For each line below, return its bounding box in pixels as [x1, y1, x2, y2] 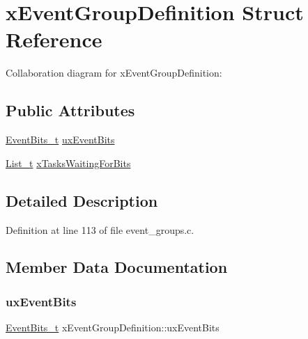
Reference [6, 25, 102, 54]
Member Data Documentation [6, 256, 228, 278]
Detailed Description [6, 189, 158, 211]
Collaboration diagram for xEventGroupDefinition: [6, 65, 222, 80]
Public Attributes [6, 100, 135, 121]
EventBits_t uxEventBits [6, 132, 115, 147]
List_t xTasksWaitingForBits [6, 155, 131, 170]
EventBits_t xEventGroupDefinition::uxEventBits [6, 320, 220, 335]
